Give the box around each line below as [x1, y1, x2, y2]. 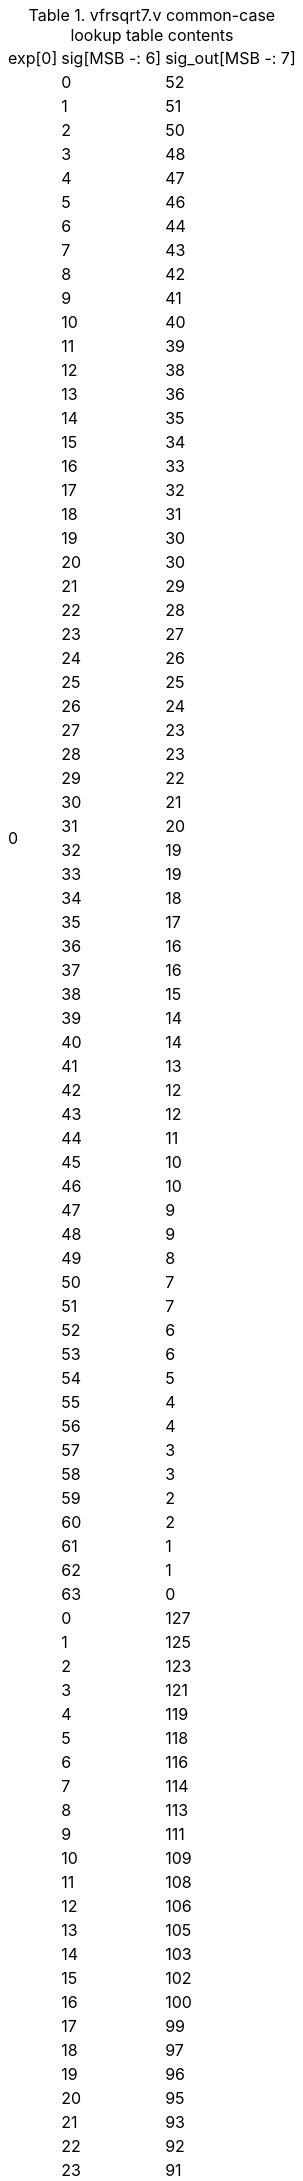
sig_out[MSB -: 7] [165, 48, 296, 68]
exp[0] [8, 48, 58, 68]
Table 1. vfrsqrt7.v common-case [28, 5, 276, 25]
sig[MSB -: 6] [61, 48, 162, 68]
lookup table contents [70, 25, 234, 45]
